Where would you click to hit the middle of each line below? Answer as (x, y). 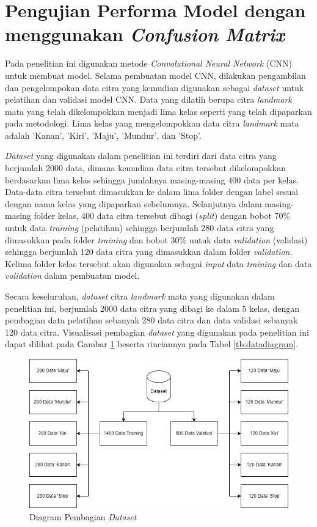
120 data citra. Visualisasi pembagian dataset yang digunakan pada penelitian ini (157, 332)
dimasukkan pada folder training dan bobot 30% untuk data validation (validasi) (156, 239)
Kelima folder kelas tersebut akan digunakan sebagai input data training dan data (158, 263)
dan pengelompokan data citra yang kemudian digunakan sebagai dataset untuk (155, 87)
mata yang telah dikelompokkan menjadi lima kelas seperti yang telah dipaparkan (158, 111)
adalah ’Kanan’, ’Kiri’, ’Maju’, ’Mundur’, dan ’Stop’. (103, 135)
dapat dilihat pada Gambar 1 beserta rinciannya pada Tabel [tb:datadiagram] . (151, 344)
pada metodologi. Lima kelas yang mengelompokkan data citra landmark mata (152, 123)
